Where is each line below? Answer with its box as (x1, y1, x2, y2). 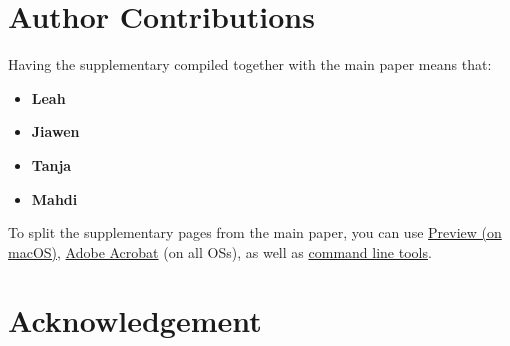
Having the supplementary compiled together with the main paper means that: (8, 54, 492, 75)
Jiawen (31, 121, 80, 142)
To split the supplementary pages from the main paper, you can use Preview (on (8, 222, 502, 243)
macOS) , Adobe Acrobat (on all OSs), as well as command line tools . (8, 241, 432, 262)
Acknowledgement (8, 300, 262, 341)
